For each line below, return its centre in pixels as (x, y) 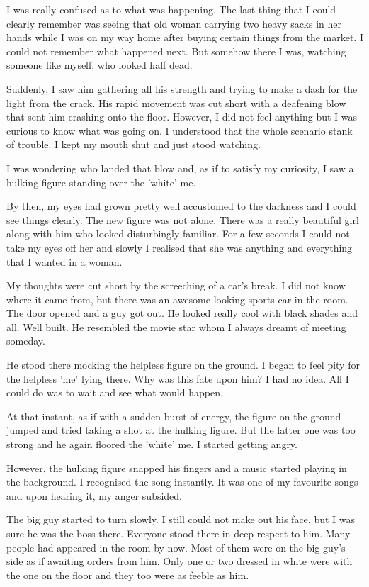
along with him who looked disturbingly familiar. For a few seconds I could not (178, 234)
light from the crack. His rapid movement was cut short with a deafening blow (176, 102)
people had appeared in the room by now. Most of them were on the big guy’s (176, 547)
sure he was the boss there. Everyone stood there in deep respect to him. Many (178, 533)
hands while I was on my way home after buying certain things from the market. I (185, 37)
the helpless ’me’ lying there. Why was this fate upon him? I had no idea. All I (178, 378)
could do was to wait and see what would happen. (115, 392)
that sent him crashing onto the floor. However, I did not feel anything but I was (182, 117)
